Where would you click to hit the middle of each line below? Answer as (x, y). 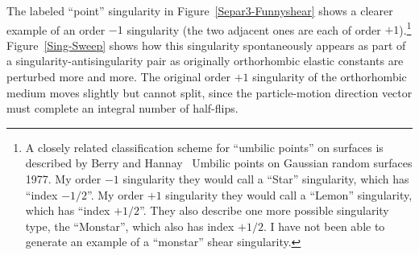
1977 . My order (63, 179)
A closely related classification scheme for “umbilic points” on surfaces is (204, 147)
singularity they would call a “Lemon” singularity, (289, 194)
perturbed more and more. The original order (118, 77)
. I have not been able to (324, 226)
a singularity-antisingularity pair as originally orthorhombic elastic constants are (205, 61)
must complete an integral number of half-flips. (122, 108)
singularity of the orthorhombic (330, 77)
